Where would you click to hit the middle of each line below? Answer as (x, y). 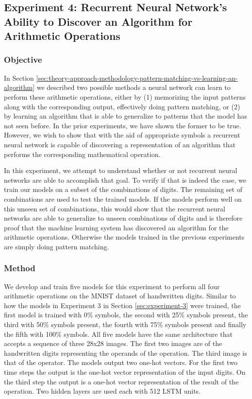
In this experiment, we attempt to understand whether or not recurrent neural (121, 170)
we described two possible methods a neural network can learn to (134, 87)
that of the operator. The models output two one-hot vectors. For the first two (121, 362)
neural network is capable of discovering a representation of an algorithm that (120, 144)
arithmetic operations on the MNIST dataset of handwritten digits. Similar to (120, 296)
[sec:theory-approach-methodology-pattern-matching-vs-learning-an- (137, 78)
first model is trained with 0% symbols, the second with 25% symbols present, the (126, 315)
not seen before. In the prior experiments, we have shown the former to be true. (123, 125)
